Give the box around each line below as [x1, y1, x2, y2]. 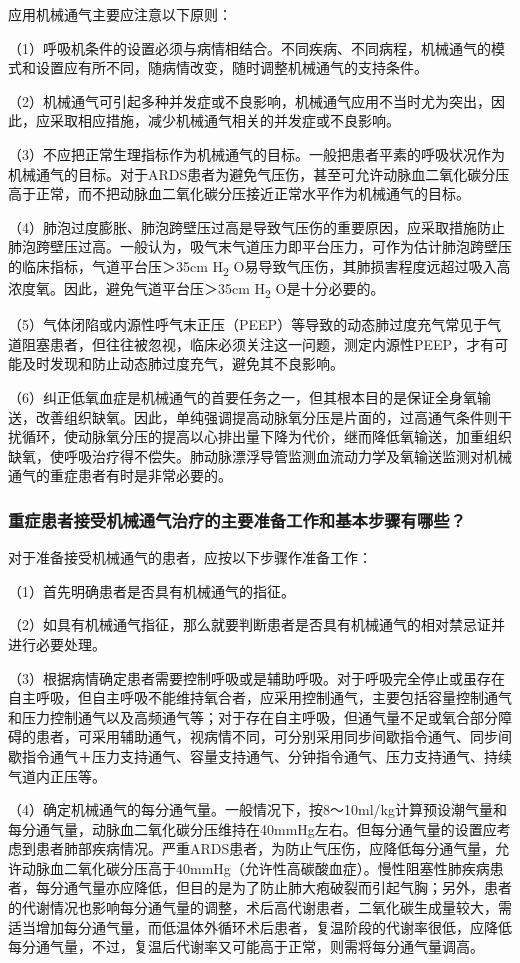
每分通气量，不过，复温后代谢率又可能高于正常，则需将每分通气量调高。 [8, 936, 484, 957]
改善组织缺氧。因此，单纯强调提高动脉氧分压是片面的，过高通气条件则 [35, 406, 498, 427]
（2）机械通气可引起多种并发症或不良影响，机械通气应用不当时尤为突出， [8, 90, 491, 111]
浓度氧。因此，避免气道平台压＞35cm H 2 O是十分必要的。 [8, 278, 385, 301]
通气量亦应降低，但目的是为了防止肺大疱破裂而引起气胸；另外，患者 [63, 877, 512, 898]
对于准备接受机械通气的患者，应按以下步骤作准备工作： [8, 547, 372, 568]
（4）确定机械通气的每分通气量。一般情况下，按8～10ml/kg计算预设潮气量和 [8, 799, 507, 820]
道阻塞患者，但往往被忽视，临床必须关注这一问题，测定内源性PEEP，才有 [8, 333, 495, 354]
